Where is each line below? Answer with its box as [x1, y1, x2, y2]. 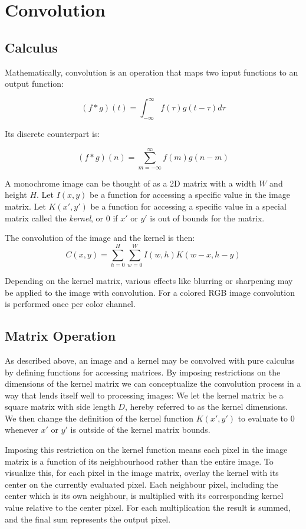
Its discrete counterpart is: [5, 128, 100, 140]
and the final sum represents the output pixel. [5, 512, 171, 525]
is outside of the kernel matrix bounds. [70, 423, 210, 436]
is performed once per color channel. [5, 298, 136, 310]
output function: [5, 77, 64, 90]
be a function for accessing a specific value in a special [90, 200, 287, 213]
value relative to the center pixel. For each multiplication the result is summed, [5, 501, 291, 514]
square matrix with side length [5, 400, 116, 413]
